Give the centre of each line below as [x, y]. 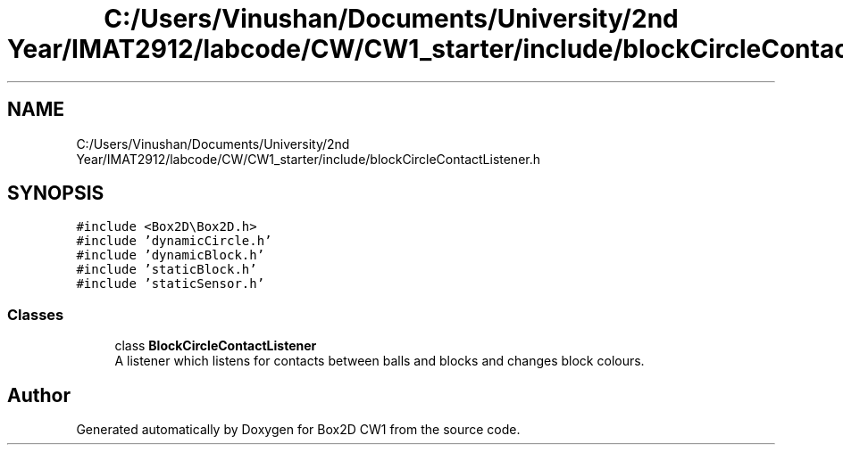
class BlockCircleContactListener [216, 346]
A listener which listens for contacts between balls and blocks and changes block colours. [380, 361]
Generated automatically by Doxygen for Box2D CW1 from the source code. [298, 430]
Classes [36, 314]
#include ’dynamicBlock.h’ [171, 255]
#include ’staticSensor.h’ [171, 284]
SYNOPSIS [56, 193]
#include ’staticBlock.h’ [167, 270]
